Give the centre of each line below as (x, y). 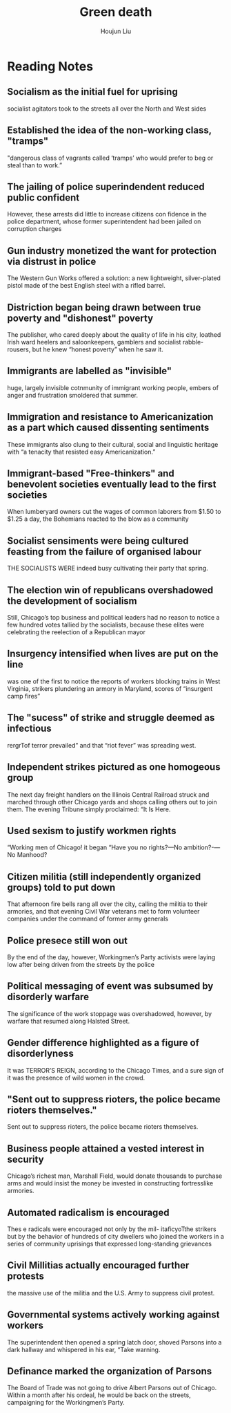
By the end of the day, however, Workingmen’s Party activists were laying (111, 957)
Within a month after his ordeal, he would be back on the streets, (99, 1395)
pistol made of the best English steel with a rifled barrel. (86, 286)
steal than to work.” (35, 165)
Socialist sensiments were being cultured (98, 541)
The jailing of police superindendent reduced (106, 186)
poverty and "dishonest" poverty (80, 318)
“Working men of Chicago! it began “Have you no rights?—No (95, 847)
